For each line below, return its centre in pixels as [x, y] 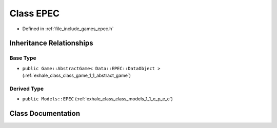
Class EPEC [35, 13]
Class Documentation [45, 113]
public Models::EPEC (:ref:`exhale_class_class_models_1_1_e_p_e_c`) [97, 99]
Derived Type [26, 89]
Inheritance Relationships [51, 43]
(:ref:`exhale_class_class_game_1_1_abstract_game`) [76, 76]
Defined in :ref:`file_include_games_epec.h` [68, 29]
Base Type [23, 58]
